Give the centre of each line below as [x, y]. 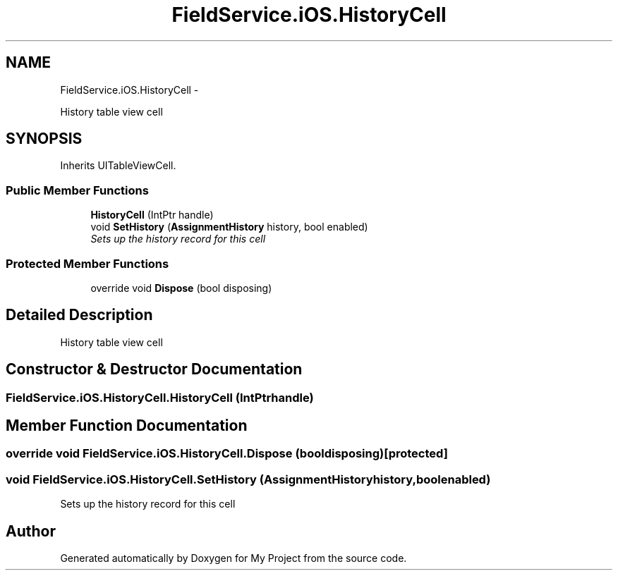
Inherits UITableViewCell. [118, 166]
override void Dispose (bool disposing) [181, 288]
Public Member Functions [77, 190]
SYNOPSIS [44, 139]
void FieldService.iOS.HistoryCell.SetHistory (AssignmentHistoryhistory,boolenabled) [248, 479]
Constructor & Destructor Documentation [154, 369]
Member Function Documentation [127, 426]
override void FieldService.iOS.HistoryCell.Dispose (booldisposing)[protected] [227, 454]
